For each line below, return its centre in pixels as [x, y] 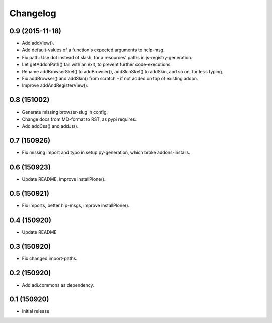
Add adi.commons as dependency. [58, 285]
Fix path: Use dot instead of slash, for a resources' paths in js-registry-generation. [107, 57]
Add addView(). [38, 43]
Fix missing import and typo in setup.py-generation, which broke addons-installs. [106, 152]
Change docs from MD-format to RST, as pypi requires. [79, 119]
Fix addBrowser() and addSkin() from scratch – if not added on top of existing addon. [110, 79]
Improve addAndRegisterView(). [55, 85]
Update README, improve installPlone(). [64, 179]
